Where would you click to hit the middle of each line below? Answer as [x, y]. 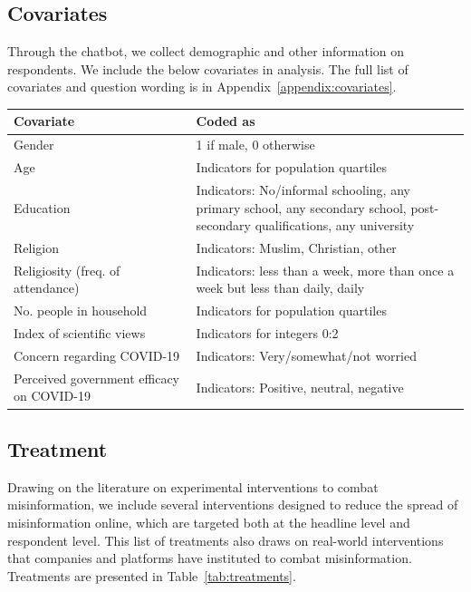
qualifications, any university [335, 225]
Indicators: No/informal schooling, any [303, 190]
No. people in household [81, 311]
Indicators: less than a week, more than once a [325, 270]
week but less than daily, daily [280, 288]
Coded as [226, 121]
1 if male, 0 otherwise [255, 145]
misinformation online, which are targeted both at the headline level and [209, 522]
